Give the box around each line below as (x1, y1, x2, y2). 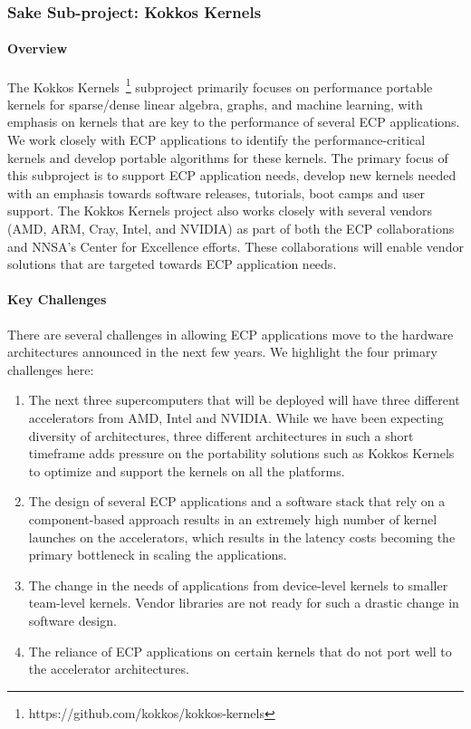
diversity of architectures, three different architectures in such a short (28, 426, 414, 445)
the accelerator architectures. (28, 659, 189, 678)
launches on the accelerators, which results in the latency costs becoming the (28, 527, 456, 546)
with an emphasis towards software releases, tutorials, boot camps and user (7, 183, 425, 202)
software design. (28, 610, 117, 629)
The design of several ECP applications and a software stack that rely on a (28, 492, 446, 511)
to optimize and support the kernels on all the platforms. (28, 461, 345, 480)
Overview (7, 39, 68, 58)
